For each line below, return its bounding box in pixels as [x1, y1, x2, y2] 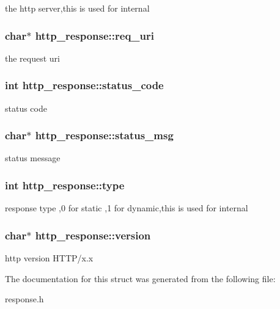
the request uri [5, 51, 60, 64]
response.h [5, 293, 44, 305]
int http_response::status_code [5, 78, 164, 93]
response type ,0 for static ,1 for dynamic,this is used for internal [5, 202, 248, 214]
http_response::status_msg [35, 128, 174, 143]
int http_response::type [5, 177, 125, 192]
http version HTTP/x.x [5, 252, 94, 264]
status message [5, 151, 61, 164]
